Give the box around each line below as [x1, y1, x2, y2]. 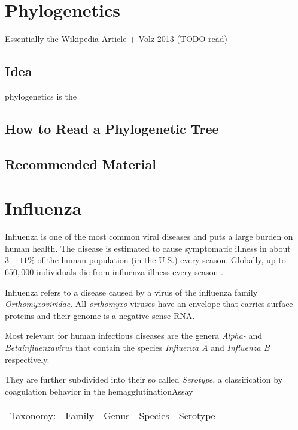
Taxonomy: [10, 408, 56, 423]
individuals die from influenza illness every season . [36, 265, 223, 278]
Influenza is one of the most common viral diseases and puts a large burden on [5, 230, 293, 243]
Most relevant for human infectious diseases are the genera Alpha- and [5, 329, 263, 342]
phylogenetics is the [5, 89, 77, 102]
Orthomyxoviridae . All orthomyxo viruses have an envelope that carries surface [5, 297, 293, 310]
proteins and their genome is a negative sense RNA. [5, 309, 195, 321]
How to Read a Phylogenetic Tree [5, 119, 219, 137]
